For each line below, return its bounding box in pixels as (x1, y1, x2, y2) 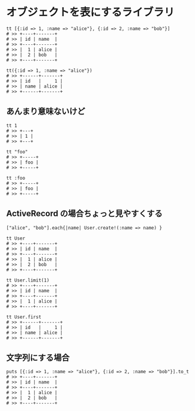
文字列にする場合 (6, 352, 70, 362)
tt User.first (6, 314, 42, 320)
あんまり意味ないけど (6, 106, 85, 117)
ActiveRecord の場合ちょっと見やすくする (6, 208, 163, 219)
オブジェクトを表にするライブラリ (6, 5, 175, 19)
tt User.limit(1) (6, 277, 50, 283)
